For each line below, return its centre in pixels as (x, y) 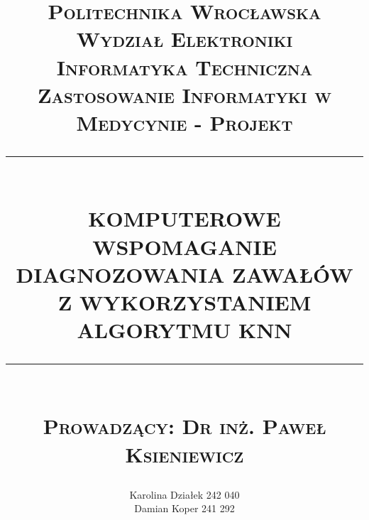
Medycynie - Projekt (184, 122)
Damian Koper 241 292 (184, 508)
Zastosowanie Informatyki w (184, 94)
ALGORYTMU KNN (184, 330)
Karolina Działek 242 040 (184, 494)
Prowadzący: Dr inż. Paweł (184, 426)
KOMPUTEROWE (184, 218)
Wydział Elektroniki (184, 39)
